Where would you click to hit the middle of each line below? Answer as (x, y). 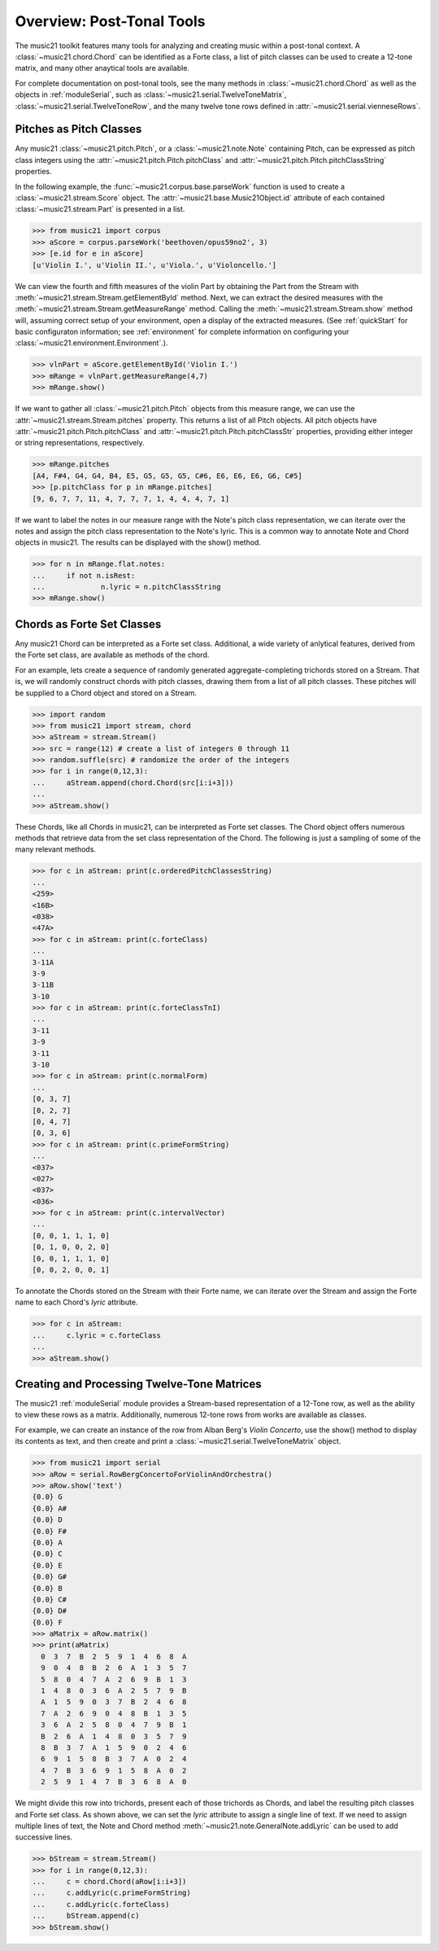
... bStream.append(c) (86, 1916)
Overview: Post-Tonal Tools (111, 21)
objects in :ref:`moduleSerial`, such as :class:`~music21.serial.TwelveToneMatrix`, (151, 94)
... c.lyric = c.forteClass (97, 1335)
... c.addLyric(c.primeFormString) (111, 1893)
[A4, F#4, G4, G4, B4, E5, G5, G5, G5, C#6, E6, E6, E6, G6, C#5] (167, 476)
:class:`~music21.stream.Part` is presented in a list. (100, 209)
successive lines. (44, 1837)
